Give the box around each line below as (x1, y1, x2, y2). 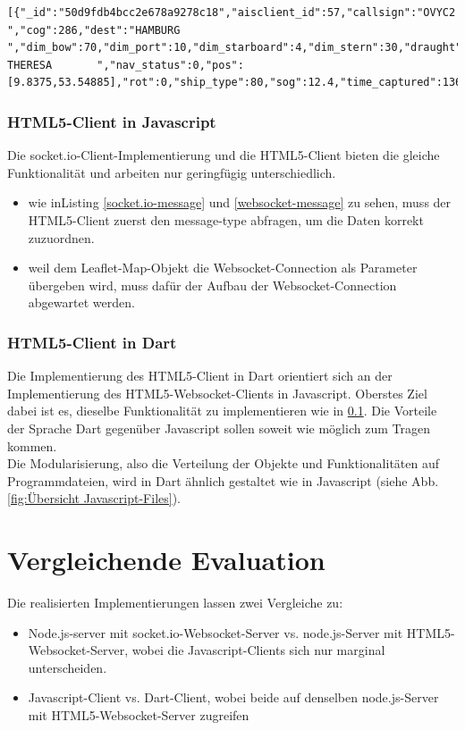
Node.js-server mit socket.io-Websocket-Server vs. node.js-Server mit (28, 623, 403, 642)
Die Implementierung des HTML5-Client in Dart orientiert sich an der (7, 366, 393, 385)
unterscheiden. (28, 658, 107, 676)
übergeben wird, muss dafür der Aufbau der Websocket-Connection (28, 275, 397, 294)
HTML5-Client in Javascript (7, 110, 216, 132)
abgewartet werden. (28, 293, 135, 312)
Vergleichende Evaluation (7, 541, 325, 578)
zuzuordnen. (28, 228, 95, 247)
